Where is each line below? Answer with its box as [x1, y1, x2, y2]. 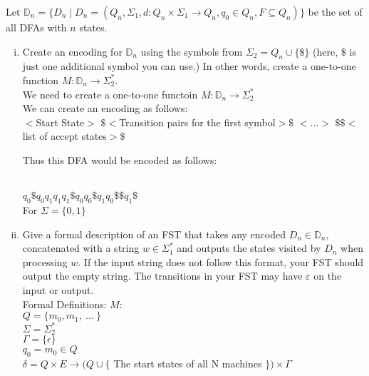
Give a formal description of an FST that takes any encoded [22, 226, 286, 241]
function [22, 72, 58, 87]
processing [22, 254, 68, 269]
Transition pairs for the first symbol [119, 114, 276, 129]
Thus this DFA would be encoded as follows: [22, 152, 217, 167]
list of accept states [22, 128, 107, 143]
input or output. [22, 282, 94, 297]
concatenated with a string [22, 240, 140, 255]
